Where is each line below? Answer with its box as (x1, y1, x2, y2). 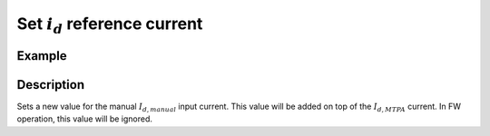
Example (16, 48, 67, 63)
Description (16, 77, 85, 92)
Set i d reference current (16, 14, 203, 36)
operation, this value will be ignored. (16, 113, 153, 124)
